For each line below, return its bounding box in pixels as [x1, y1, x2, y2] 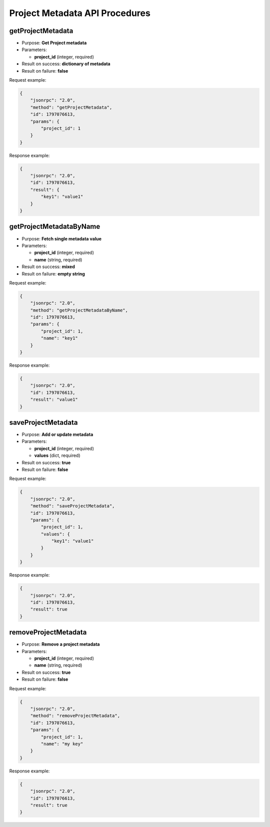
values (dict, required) [34, 452, 80, 458]
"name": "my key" [40, 741, 83, 746]
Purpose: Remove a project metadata [21, 641, 100, 647]
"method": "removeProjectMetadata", [30, 713, 120, 719]
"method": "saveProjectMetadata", [30, 503, 115, 509]
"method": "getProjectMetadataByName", [30, 307, 128, 313]
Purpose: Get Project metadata [21, 40, 87, 46]
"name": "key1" [40, 336, 78, 341]
